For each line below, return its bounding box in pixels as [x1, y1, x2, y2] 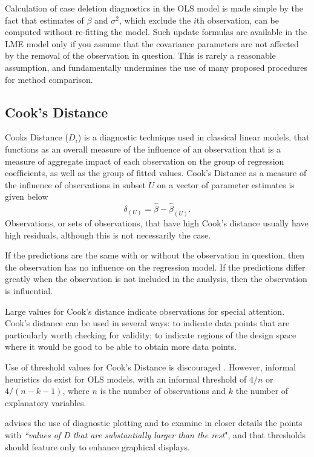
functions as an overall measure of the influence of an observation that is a [5, 142, 281, 155]
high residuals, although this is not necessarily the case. [5, 228, 211, 241]
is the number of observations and [100, 384, 226, 397]
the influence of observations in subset [5, 178, 146, 191]
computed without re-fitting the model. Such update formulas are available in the [5, 25, 307, 38]
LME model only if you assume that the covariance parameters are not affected [5, 37, 299, 50]
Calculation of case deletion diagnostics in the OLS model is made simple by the [5, 2, 303, 14]
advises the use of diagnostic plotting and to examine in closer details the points [5, 416, 303, 429]
